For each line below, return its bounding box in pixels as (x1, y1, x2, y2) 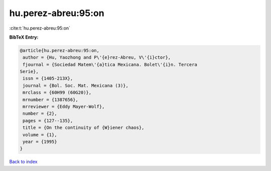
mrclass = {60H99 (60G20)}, (23, 90, 92, 95)
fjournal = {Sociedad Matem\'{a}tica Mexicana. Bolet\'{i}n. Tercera (23, 62, 198, 67)
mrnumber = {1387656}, (23, 97, 79, 102)
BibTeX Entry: (9, 34, 39, 40)
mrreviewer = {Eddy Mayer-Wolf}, (23, 104, 105, 110)
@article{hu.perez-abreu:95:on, (20, 48, 100, 53)
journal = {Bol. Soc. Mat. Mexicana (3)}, (23, 83, 129, 88)
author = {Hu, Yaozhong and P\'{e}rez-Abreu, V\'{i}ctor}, (23, 55, 171, 60)
